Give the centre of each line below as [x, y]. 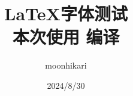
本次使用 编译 [66, 37]
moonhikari [66, 65]
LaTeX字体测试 [66, 13]
